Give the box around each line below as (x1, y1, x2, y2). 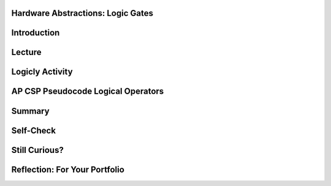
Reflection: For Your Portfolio (11, 164, 125, 174)
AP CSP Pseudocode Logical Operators (11, 86, 164, 97)
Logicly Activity (11, 67, 73, 77)
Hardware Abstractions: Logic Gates (11, 8, 153, 18)
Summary (11, 106, 50, 116)
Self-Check (11, 125, 56, 136)
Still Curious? (11, 144, 64, 155)
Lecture (11, 47, 42, 58)
